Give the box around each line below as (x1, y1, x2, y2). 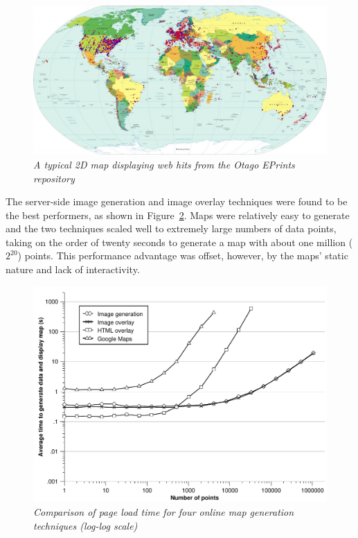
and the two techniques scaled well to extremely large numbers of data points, (6, 221, 337, 236)
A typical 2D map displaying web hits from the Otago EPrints (33, 157, 295, 171)
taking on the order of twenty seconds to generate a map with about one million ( (6, 234, 353, 249)
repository (33, 171, 75, 185)
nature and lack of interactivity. (6, 262, 140, 277)
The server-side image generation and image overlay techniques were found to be (6, 194, 348, 209)
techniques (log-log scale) (33, 518, 138, 532)
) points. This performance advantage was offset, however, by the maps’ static (17, 248, 348, 263)
